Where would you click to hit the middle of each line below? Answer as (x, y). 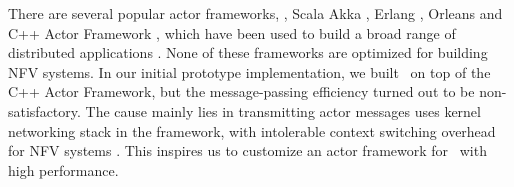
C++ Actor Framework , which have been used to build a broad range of (232, 32)
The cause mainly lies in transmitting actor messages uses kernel (283, 110)
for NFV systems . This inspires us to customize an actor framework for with (247, 150)
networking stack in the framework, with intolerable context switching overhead (252, 130)
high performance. (63, 169)
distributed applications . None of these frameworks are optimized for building (248, 52)
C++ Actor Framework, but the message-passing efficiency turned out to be (241, 91)
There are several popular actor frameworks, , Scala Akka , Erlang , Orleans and (255, 13)
